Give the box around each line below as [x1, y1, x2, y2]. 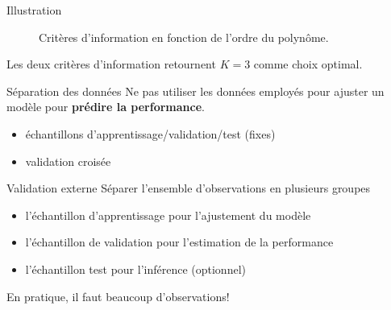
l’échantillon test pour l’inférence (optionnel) [25, 260, 246, 277]
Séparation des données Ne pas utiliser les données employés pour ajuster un [6, 82, 385, 99]
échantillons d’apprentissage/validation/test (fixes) [25, 125, 276, 142]
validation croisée [25, 152, 111, 169]
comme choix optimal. [253, 56, 363, 72]
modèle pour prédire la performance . [6, 98, 205, 115]
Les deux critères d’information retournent [6, 56, 216, 72]
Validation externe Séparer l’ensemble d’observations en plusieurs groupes [6, 180, 371, 196]
